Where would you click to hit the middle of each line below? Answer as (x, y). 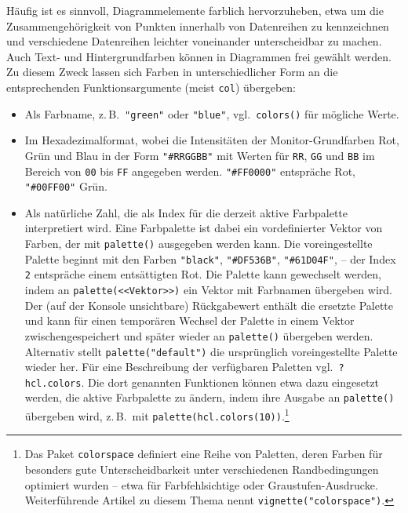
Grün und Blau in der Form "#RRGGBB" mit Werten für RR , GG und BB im (200, 155)
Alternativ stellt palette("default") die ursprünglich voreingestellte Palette (211, 351)
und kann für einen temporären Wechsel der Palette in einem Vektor (189, 320)
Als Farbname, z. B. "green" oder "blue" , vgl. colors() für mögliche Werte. (212, 113)
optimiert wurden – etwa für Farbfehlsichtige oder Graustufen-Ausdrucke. (201, 484)
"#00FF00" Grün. (66, 186)
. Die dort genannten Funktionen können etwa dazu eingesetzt (230, 382)
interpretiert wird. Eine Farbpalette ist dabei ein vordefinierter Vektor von (204, 228)
